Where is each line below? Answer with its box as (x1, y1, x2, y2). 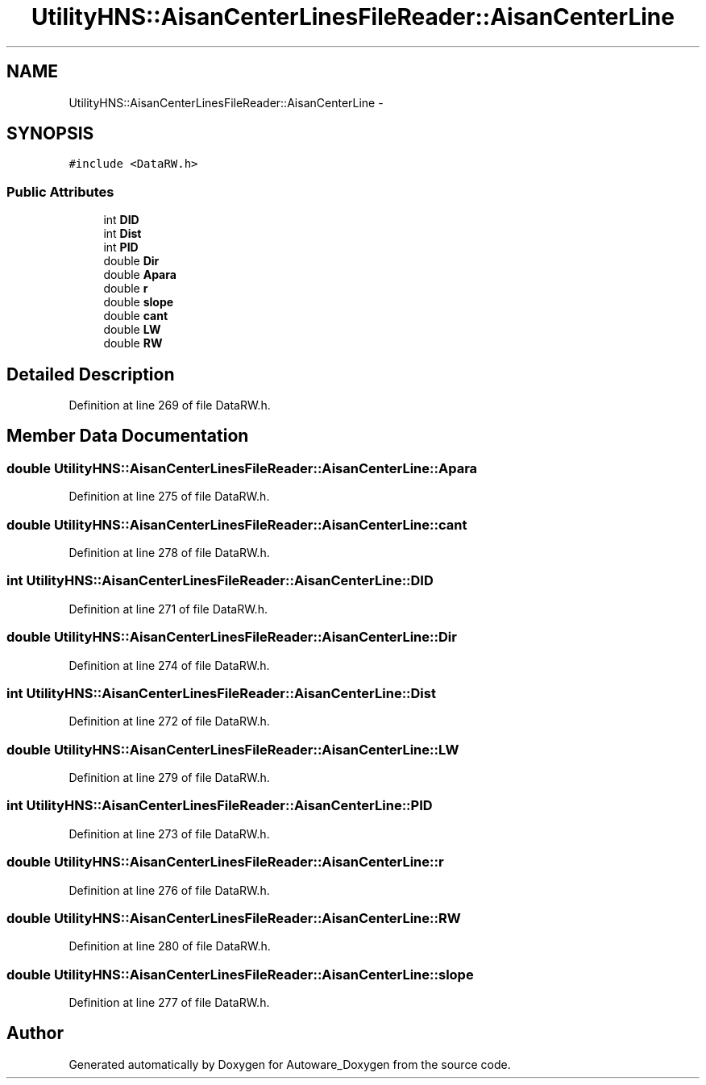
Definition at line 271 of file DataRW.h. (69, 601, 268, 616)
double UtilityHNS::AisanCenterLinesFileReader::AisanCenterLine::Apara (6, 459, 478, 476)
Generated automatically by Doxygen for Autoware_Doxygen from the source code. (69, 1057, 511, 1071)
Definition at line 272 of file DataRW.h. (69, 714, 270, 729)
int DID (103, 213, 139, 227)
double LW (103, 322, 161, 337)
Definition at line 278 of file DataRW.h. (69, 546, 270, 559)
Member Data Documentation (6, 426, 249, 447)
